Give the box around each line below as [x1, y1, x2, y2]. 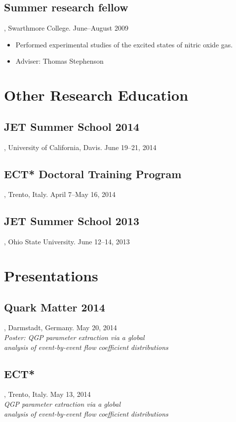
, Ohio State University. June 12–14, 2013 [4, 236, 130, 247]
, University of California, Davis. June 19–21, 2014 [4, 142, 157, 152]
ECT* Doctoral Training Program [4, 166, 182, 181]
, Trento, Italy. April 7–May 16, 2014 [4, 189, 116, 199]
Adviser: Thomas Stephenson [15, 56, 104, 66]
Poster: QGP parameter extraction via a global [4, 332, 145, 342]
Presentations [4, 265, 98, 285]
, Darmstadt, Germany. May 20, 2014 [4, 322, 117, 333]
